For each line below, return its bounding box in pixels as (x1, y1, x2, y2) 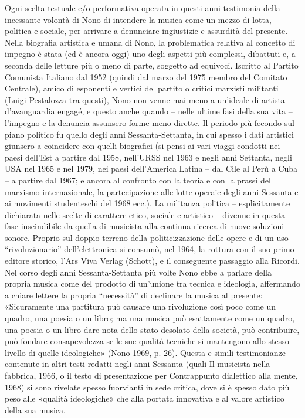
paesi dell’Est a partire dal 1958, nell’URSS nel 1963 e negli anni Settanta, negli (5, 151, 292, 163)
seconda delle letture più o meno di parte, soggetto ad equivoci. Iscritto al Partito (5, 59, 299, 71)
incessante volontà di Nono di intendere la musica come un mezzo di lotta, (5, 13, 272, 25)
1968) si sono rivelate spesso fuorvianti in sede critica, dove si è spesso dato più (5, 380, 290, 393)
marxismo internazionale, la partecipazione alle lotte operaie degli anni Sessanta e (5, 185, 299, 198)
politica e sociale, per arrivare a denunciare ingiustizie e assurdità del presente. (5, 25, 288, 37)
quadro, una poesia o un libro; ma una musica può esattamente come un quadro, (5, 312, 295, 324)
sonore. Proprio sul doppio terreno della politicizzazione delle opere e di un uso (5, 231, 289, 243)
